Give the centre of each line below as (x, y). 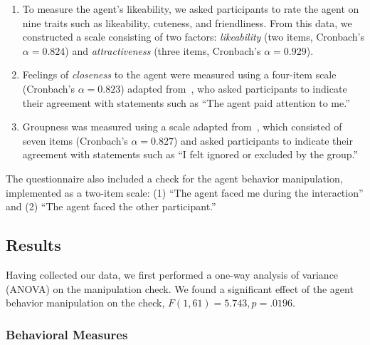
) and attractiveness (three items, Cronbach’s (163, 50)
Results (33, 245)
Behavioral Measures (67, 334)
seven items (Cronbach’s (75, 140)
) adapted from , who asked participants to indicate (234, 88)
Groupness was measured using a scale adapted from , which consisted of (182, 127)
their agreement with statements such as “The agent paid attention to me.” (186, 102)
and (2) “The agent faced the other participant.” (111, 206)
